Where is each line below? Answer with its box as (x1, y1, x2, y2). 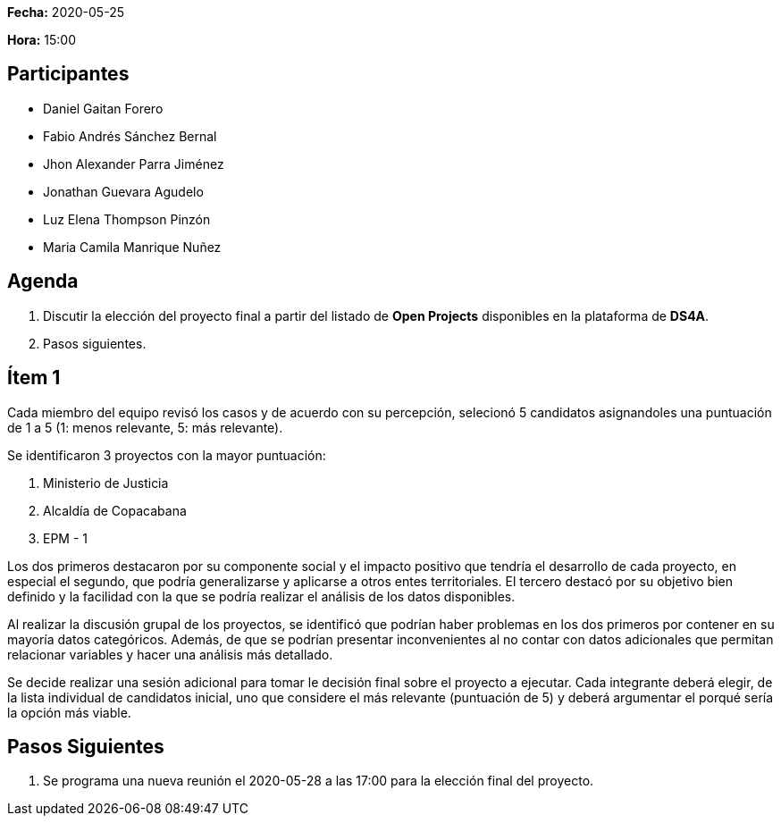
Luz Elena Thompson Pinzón (43, 211, 211, 227)
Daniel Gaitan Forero (43, 100, 164, 116)
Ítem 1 (7, 366, 61, 390)
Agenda (7, 270, 79, 293)
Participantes (7, 63, 130, 86)
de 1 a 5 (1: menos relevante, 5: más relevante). (7, 419, 283, 435)
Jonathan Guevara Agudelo (43, 183, 204, 199)
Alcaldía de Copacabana (43, 502, 187, 518)
